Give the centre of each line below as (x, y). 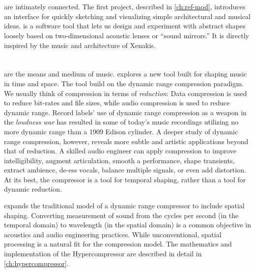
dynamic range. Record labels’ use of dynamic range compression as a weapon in (125, 112)
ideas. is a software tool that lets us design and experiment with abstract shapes (125, 26)
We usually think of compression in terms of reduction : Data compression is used (126, 93)
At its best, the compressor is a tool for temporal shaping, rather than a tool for (125, 179)
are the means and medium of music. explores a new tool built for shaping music (126, 74)
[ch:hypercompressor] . (36, 263)
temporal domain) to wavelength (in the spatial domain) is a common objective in (128, 225)
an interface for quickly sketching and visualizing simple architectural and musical (127, 16)
